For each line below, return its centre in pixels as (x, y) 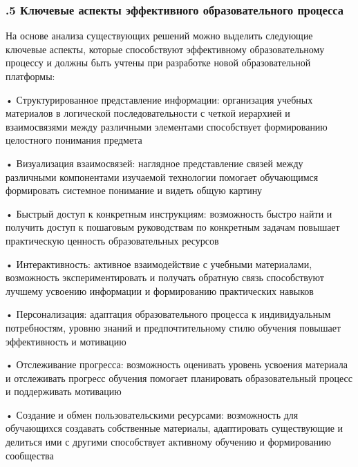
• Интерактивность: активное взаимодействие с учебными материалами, (159, 264)
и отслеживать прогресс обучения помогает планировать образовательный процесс (179, 378)
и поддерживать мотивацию (64, 391)
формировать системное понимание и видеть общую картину (134, 190)
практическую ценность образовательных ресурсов (112, 240)
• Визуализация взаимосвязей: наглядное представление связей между (154, 163)
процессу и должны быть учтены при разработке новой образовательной (158, 63)
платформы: (30, 76)
